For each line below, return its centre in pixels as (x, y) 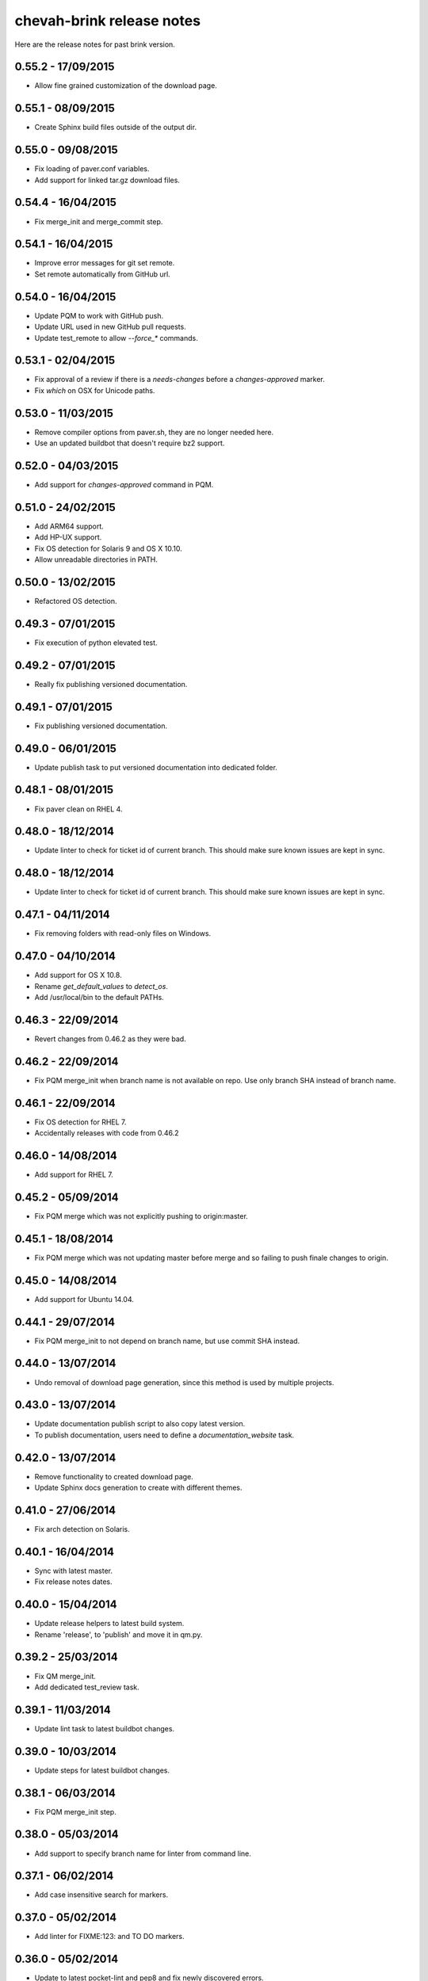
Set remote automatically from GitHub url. (102, 274)
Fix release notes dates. (73, 1582)
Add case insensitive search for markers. (101, 1895)
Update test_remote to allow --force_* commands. (116, 338)
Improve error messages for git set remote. (105, 263)
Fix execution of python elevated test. (96, 643)
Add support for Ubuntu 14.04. (84, 1299)
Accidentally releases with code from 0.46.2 (107, 1133)
